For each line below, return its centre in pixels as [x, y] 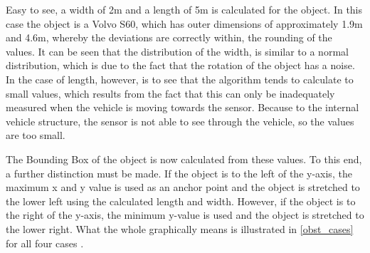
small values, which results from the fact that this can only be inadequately [170, 93]
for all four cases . [45, 243]
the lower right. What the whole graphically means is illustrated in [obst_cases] [180, 228]
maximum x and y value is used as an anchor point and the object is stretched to [183, 187]
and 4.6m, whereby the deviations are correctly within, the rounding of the [169, 37]
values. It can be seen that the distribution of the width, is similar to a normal [177, 51]
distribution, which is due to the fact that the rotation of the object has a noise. [180, 65]
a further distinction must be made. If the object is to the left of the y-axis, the [179, 173]
